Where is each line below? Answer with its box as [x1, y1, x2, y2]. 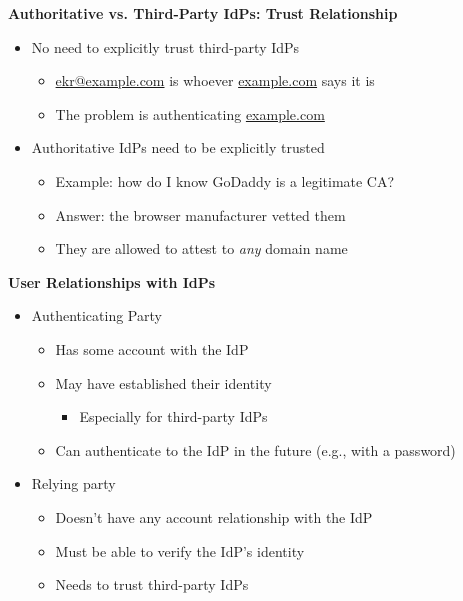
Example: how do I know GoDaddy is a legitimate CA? [55, 170, 395, 191]
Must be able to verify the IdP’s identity [55, 540, 305, 561]
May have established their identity [55, 372, 272, 393]
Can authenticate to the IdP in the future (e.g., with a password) [55, 439, 456, 460]
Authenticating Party [31, 305, 162, 326]
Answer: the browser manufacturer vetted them [55, 204, 346, 225]
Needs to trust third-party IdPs [55, 574, 249, 595]
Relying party [31, 473, 116, 494]
